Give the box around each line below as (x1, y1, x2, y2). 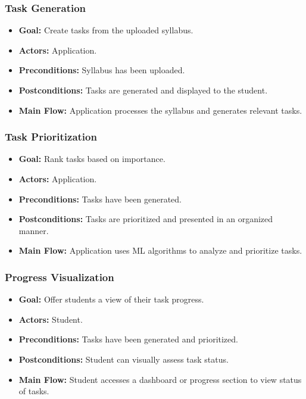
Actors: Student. (18, 313, 83, 325)
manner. (18, 224, 49, 236)
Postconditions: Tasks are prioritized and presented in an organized (18, 213, 273, 225)
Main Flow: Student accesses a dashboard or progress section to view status (18, 373, 302, 385)
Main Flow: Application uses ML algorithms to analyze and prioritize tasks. (18, 244, 302, 257)
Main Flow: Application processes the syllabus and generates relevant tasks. (18, 104, 302, 116)
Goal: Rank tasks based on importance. (18, 152, 166, 165)
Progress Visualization (5, 269, 114, 284)
